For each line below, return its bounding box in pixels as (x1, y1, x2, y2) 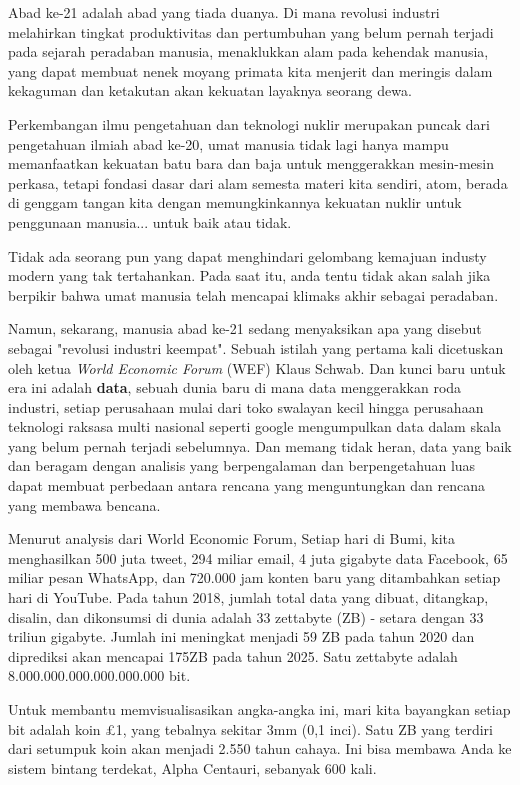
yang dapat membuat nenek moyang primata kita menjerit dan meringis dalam (8, 60, 493, 81)
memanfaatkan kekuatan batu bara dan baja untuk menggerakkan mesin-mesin (8, 153, 494, 174)
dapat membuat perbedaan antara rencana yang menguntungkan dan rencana (8, 475, 485, 496)
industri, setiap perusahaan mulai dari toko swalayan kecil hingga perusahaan (8, 396, 484, 417)
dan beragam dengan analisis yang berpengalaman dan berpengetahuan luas (8, 455, 476, 476)
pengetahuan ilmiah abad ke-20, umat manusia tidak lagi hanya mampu (8, 133, 449, 154)
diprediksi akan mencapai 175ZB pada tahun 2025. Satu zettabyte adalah (8, 645, 458, 666)
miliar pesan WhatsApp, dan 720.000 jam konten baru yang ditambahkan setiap (8, 567, 501, 588)
